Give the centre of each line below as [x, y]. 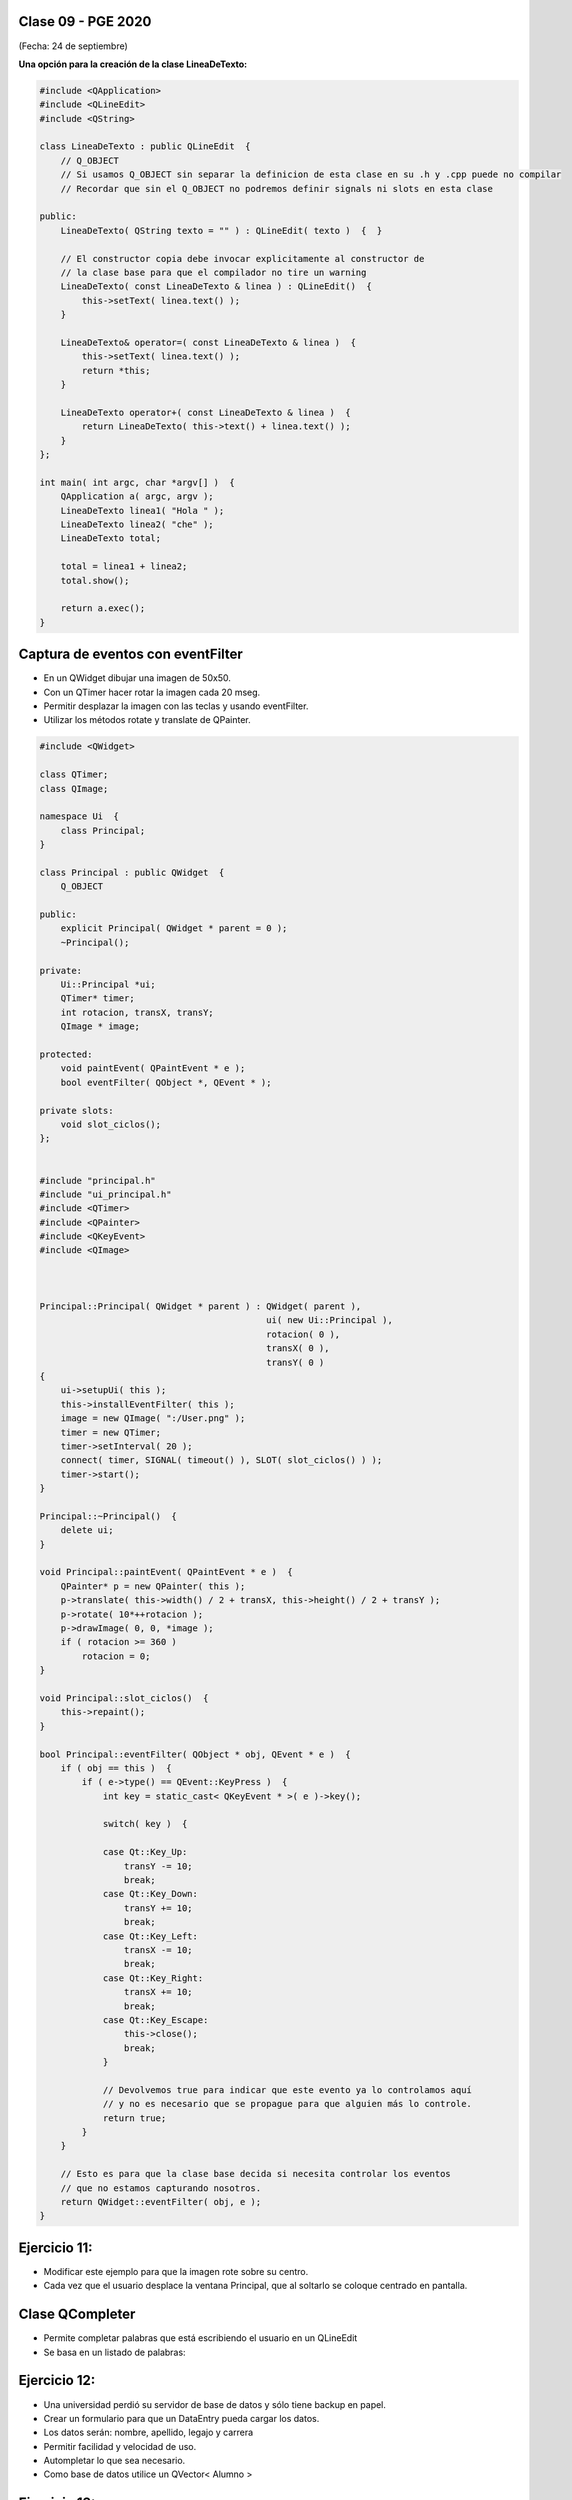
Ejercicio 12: [57, 2380]
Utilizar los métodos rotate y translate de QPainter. [147, 720]
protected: [66, 1054]
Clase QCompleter [77, 2314]
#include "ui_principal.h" [105, 1194]
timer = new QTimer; [111, 1432]
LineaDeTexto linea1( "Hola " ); [142, 510]
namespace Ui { [79, 816]
